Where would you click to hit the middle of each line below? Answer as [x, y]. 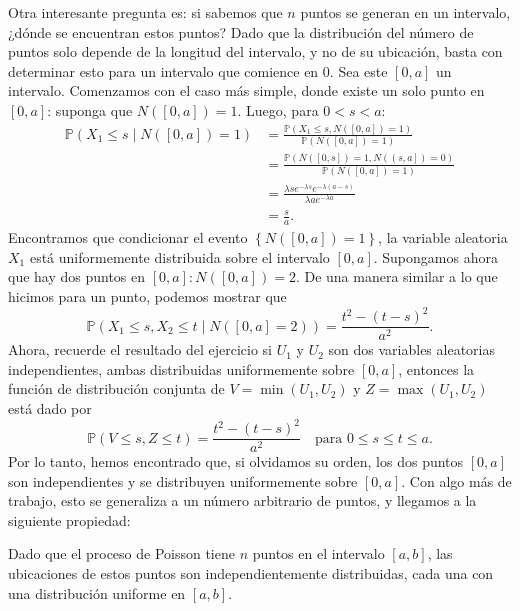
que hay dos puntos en [77, 276]
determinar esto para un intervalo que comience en [163, 70]
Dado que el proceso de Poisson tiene [121, 553]
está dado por [50, 407]
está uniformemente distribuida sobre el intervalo [179, 256]
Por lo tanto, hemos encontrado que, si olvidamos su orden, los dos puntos [236, 461]
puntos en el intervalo [318, 553]
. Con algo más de [456, 480]
